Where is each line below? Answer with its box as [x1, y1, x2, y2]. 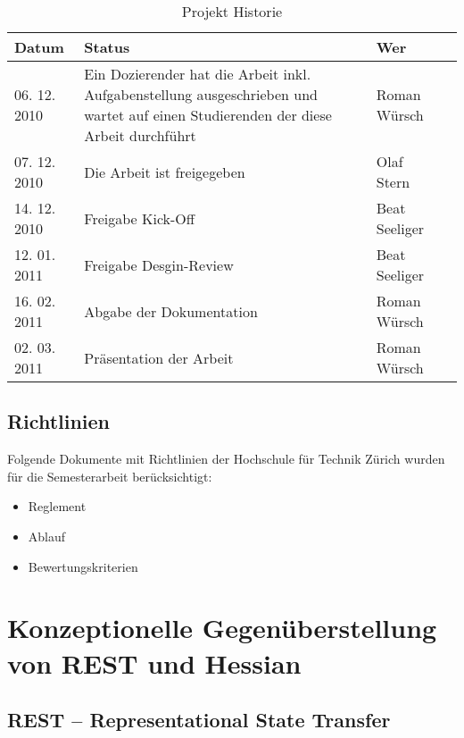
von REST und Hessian [7, 644, 302, 681]
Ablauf [28, 526, 66, 545]
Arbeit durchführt [84, 125, 196, 146]
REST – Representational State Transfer [7, 706, 391, 734]
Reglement [28, 497, 87, 516]
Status [84, 37, 130, 57]
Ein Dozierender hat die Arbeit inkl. [84, 63, 311, 84]
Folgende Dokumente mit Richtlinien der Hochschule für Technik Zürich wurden [7, 449, 445, 468]
